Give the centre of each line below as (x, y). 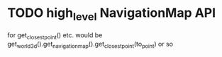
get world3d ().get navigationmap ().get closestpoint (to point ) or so (90, 45)
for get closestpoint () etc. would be (55, 36)
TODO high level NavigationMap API (112, 14)
